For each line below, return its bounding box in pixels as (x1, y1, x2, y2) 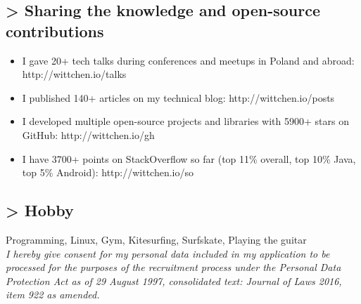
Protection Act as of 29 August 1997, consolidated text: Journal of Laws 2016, (6, 273, 342, 288)
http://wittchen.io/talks (22, 67, 127, 81)
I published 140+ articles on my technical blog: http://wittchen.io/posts (22, 90, 335, 105)
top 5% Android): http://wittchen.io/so (22, 165, 194, 180)
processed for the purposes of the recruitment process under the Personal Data (6, 260, 341, 275)
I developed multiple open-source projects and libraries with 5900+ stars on (22, 114, 349, 128)
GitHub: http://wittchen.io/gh (22, 127, 155, 142)
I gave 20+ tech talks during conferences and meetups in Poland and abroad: (22, 53, 355, 67)
